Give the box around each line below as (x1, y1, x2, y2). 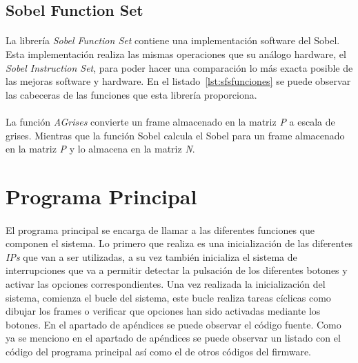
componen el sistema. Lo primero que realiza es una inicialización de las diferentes (6, 236, 353, 251)
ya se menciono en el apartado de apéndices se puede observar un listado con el (6, 331, 341, 345)
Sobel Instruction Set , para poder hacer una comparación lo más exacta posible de (6, 60, 353, 75)
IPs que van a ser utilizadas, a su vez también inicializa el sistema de (6, 249, 297, 264)
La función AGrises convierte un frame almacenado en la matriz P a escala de (6, 114, 335, 128)
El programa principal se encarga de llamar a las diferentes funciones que (6, 222, 315, 237)
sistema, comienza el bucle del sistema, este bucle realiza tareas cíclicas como (6, 290, 331, 304)
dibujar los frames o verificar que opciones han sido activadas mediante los (6, 304, 321, 318)
